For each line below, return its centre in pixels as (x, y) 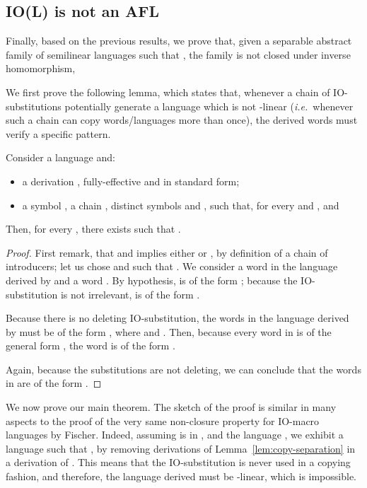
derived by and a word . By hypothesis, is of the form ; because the (152, 280)
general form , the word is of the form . (91, 345)
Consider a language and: (60, 157)
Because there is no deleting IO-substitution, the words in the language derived (177, 318)
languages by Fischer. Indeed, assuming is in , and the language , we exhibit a (175, 435)
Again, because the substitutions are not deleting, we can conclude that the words (183, 369)
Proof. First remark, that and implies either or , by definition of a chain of (167, 252)
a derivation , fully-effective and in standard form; (131, 181)
